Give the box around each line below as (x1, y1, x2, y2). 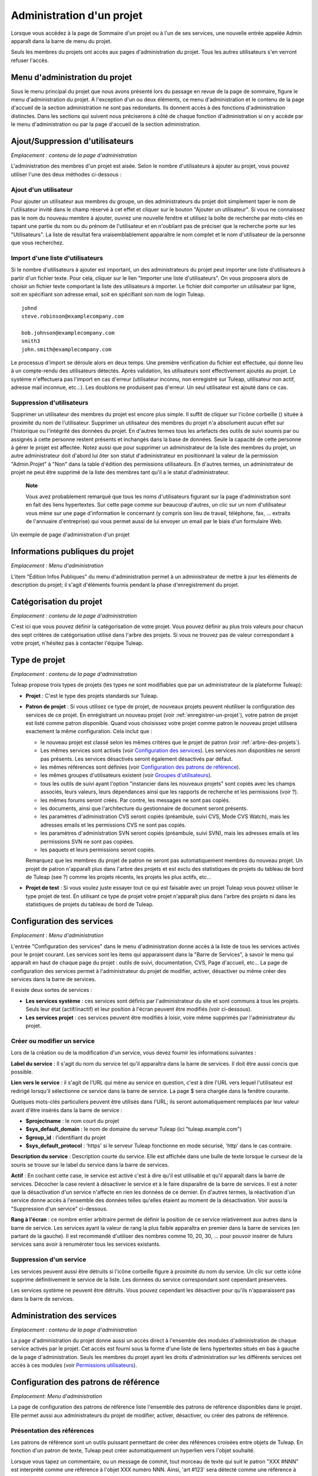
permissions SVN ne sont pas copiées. (40, 838, 135, 845)
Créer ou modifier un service (11, 1037, 95, 1045)
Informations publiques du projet (11, 547, 134, 557)
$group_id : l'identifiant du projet (25, 1134, 106, 1141)
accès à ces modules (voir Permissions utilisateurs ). (11, 1361, 138, 1369)
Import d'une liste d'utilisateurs (11, 254, 103, 262)
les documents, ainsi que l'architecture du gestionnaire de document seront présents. (40, 805, 249, 812)
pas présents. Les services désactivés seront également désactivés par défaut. (40, 755, 233, 762)
